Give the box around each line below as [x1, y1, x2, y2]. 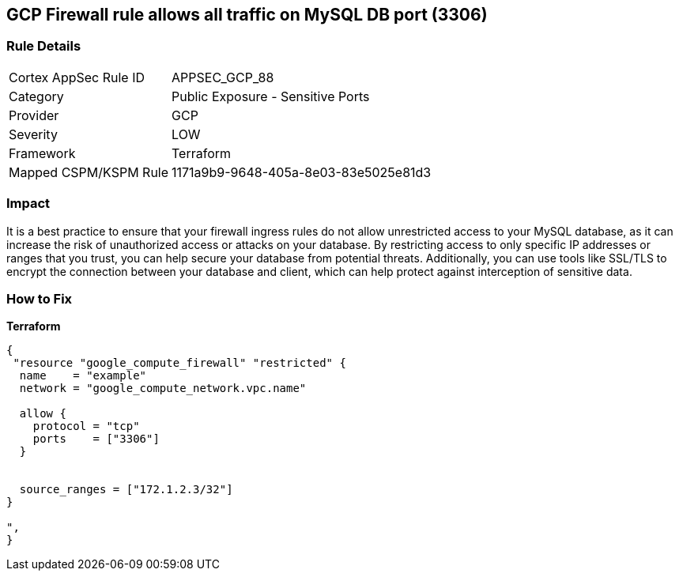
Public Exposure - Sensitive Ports [172, 88, 370, 104]
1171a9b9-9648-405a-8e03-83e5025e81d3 [172, 164, 432, 180]
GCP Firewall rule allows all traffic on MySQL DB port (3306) [6, 5, 488, 25]
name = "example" [19, 369, 147, 383]
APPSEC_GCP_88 [172, 69, 274, 85]
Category [9, 88, 64, 104]
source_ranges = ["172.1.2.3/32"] [19, 483, 233, 496]
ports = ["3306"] [32, 432, 160, 446]
